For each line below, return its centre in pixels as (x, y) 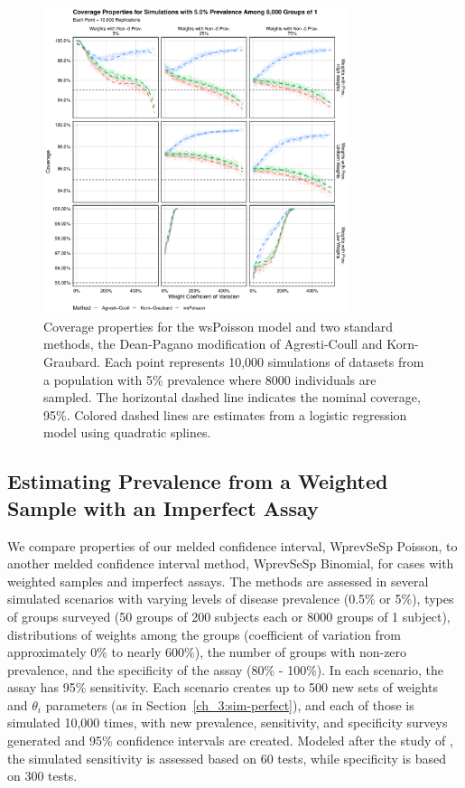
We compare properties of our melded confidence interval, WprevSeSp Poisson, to (232, 545)
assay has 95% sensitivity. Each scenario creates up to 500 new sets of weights (223, 687)
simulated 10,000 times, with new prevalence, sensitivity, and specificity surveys (228, 722)
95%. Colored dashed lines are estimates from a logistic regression (225, 414)
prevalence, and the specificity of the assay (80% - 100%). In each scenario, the (225, 669)
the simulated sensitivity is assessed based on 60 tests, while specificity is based (227, 758)
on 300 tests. (42, 776)
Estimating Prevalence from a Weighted (198, 481)
